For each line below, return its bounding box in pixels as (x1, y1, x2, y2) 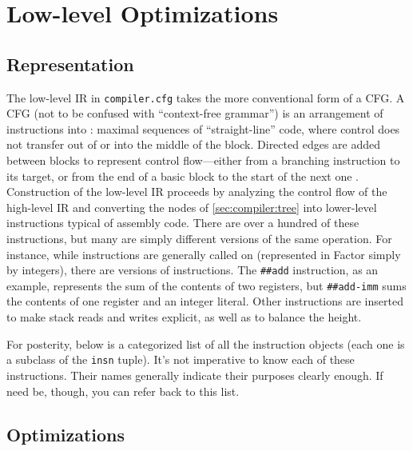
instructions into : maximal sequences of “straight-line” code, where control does (6, 120, 400, 137)
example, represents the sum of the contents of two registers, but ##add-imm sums (6, 277, 407, 293)
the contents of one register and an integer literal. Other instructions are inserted (6, 293, 403, 309)
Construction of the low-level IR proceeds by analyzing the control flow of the (6, 183, 387, 200)
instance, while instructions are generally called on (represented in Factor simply (6, 245, 401, 262)
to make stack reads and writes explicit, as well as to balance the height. (6, 309, 362, 325)
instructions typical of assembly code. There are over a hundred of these (6, 214, 359, 231)
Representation (6, 51, 134, 76)
